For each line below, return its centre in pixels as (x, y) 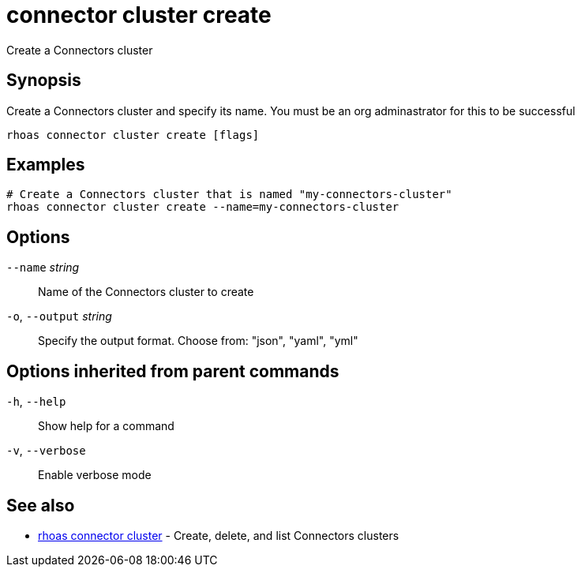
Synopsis (44, 81)
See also (41, 505)
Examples (46, 165)
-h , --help (36, 402)
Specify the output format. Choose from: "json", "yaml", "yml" (198, 341)
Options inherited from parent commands (173, 371)
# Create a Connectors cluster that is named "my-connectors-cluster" (229, 195)
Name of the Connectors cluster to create (146, 292)
